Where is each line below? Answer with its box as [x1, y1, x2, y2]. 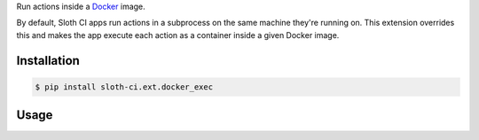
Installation [16, 53, 80, 68]
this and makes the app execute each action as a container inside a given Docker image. [16, 29, 340, 40]
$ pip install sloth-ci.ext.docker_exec [35, 82, 213, 92]
